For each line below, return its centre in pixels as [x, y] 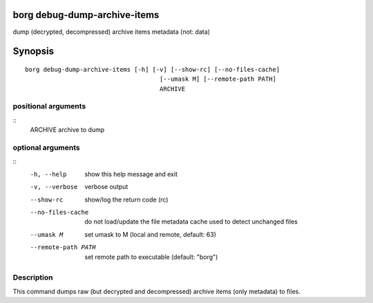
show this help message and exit [131, 174]
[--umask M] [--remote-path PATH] [218, 79]
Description [33, 277]
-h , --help [48, 174]
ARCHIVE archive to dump [67, 130]
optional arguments [46, 147]
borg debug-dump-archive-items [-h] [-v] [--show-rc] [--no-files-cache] [153, 69]
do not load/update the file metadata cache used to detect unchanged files [191, 222]
